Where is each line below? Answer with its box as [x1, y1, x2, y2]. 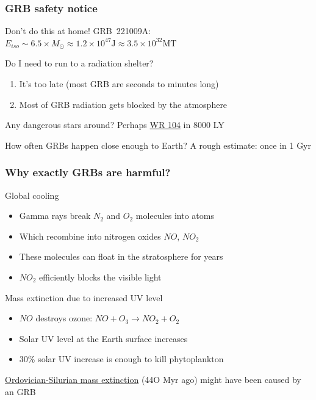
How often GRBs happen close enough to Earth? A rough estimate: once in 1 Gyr [5, 138, 312, 151]
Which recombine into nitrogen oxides [19, 229, 161, 242]
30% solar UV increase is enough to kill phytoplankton [19, 352, 224, 365]
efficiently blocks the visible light [39, 270, 162, 283]
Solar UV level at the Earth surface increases [19, 332, 188, 345]
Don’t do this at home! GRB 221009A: [5, 24, 151, 37]
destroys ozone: [35, 312, 93, 324]
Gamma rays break [19, 209, 91, 222]
